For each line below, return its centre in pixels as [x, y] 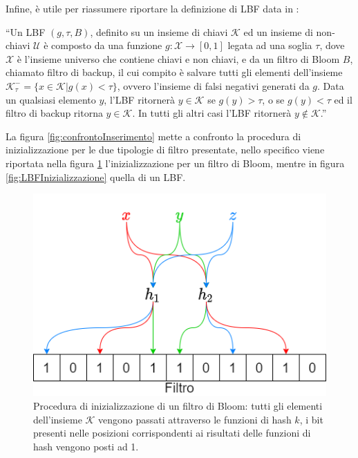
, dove [332, 45]
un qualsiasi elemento [51, 99]
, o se [273, 99]
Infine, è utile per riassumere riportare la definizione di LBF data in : [152, 8]
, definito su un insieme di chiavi [159, 31]
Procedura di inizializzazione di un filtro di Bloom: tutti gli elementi [178, 405]
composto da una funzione [107, 45]
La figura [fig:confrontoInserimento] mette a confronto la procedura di [153, 136]
